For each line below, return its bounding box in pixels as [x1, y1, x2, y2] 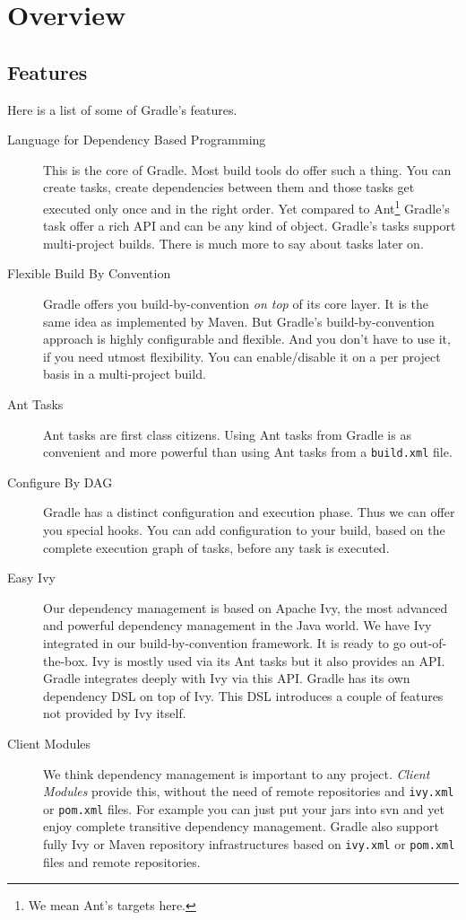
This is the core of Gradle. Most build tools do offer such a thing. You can [43, 160, 452, 179]
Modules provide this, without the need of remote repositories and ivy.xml [43, 782, 454, 801]
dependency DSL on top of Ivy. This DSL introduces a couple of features [43, 686, 444, 705]
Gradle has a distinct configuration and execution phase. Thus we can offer [43, 503, 455, 521]
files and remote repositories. [43, 852, 201, 871]
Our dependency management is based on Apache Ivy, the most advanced [43, 598, 448, 617]
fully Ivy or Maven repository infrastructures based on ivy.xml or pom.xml [43, 835, 455, 854]
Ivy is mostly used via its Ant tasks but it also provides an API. [91, 651, 445, 670]
